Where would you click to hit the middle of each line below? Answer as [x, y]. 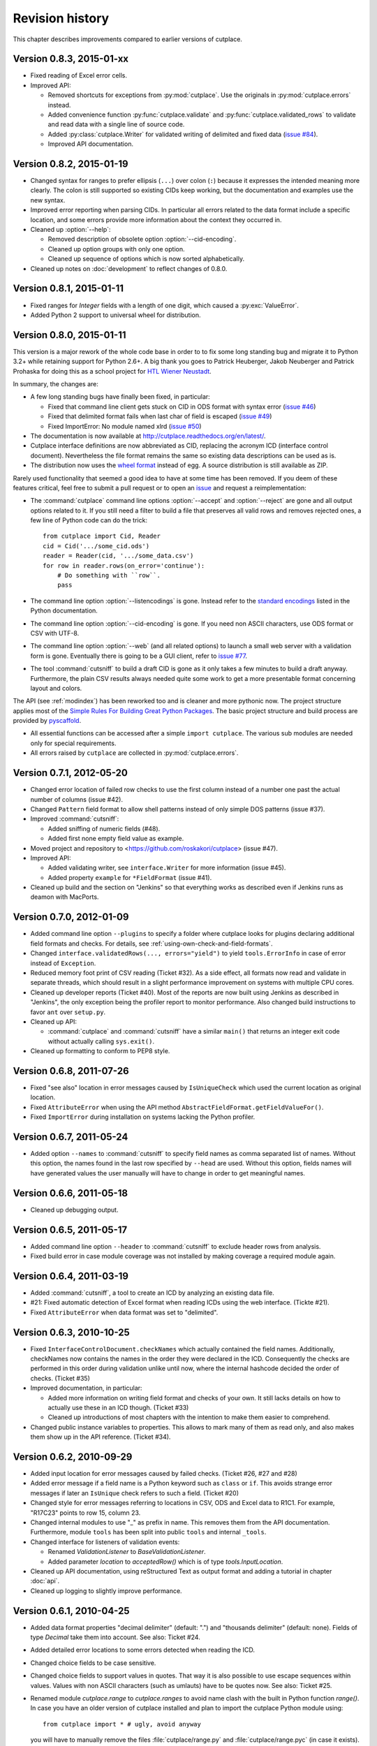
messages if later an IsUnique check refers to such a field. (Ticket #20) [135, 1493]
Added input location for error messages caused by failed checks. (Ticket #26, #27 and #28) [164, 1474]
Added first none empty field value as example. [116, 839]
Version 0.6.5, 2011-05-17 [70, 1230]
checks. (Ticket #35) [60, 1378]
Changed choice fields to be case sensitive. [93, 1663]
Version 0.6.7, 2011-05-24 [71, 1137]
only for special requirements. [73, 743]
